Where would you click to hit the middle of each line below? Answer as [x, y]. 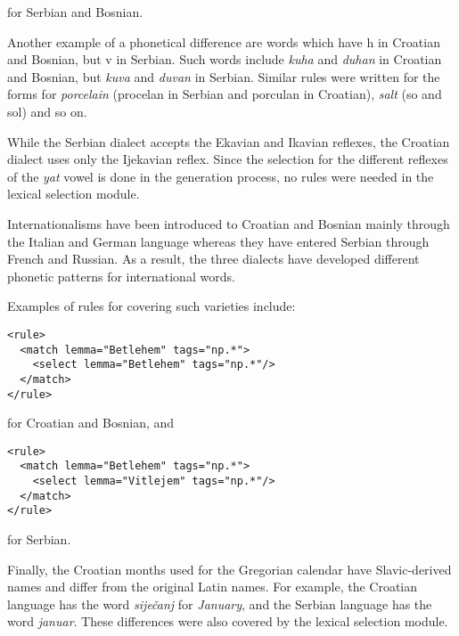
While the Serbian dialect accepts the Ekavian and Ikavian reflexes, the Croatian [229, 141]
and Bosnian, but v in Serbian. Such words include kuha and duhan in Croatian [225, 59]
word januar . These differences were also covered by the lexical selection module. [228, 621]
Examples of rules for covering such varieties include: [152, 306]
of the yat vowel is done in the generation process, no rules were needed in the [221, 176]
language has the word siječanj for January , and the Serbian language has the [220, 603]
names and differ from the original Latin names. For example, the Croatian [213, 587]
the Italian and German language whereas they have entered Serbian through [218, 241]
